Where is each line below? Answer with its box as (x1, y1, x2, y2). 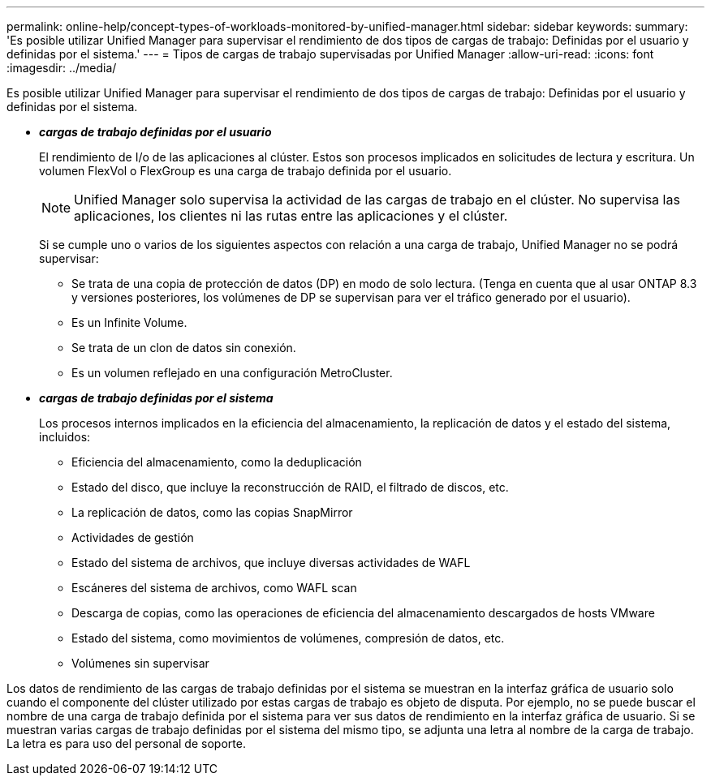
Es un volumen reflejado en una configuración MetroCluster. (71, 366, 393, 380)
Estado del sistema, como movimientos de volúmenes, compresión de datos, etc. (71, 631, 505, 645)
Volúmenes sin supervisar (71, 656, 209, 670)
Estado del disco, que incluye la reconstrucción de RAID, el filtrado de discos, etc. (71, 480, 509, 494)
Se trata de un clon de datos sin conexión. (71, 341, 296, 354)
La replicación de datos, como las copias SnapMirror (71, 505, 353, 519)
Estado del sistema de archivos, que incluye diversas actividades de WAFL (71, 556, 471, 569)
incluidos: (39, 430, 91, 444)
